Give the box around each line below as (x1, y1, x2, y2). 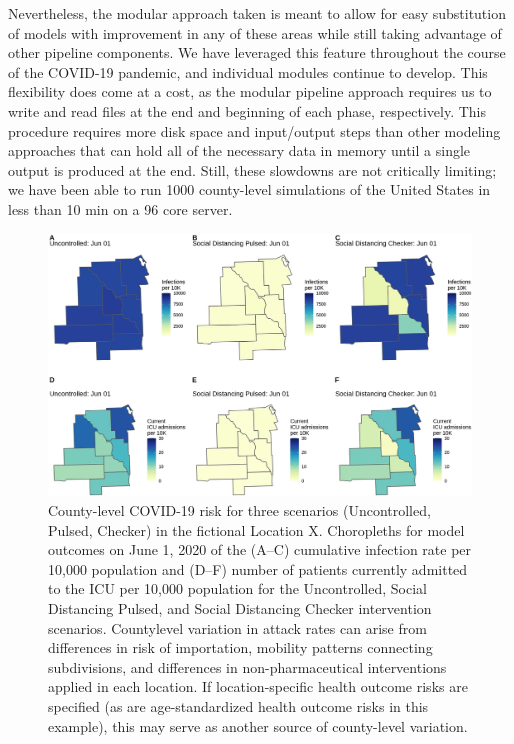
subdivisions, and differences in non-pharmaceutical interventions (48, 656, 447, 677)
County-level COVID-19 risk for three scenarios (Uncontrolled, (48, 500, 431, 521)
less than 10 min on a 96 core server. (8, 198, 233, 219)
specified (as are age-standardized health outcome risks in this (48, 695, 429, 716)
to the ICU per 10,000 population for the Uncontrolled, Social (48, 578, 427, 599)
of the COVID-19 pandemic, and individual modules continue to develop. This (8, 61, 488, 82)
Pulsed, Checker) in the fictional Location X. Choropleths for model (48, 519, 465, 540)
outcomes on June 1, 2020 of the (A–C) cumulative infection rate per (48, 539, 472, 560)
